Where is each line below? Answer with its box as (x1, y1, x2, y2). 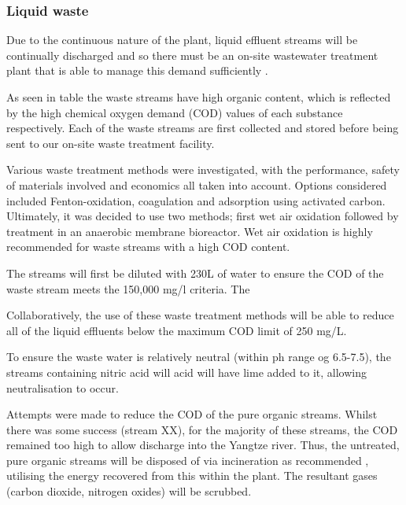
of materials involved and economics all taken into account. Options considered (6, 176, 387, 193)
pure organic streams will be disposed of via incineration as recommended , (6, 452, 369, 468)
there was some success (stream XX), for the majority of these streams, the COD (6, 421, 398, 437)
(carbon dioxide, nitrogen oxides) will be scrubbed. (6, 483, 252, 499)
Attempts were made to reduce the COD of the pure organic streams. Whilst (6, 406, 378, 422)
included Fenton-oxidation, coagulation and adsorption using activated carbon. (6, 192, 386, 208)
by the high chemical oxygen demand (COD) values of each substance (6, 104, 343, 120)
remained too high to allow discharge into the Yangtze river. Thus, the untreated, (6, 437, 400, 453)
